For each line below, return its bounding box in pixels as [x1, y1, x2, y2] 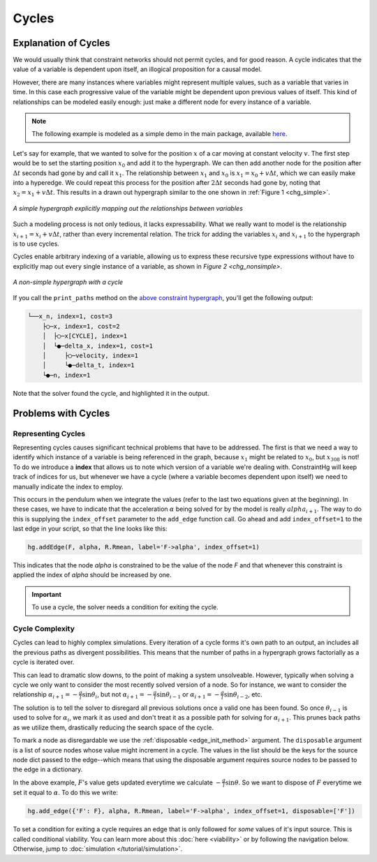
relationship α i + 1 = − [13, 690, 78, 701]
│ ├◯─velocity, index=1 [42, 352, 139, 359]
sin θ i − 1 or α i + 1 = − [156, 690, 220, 701]
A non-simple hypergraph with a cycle [13, 278, 124, 286]
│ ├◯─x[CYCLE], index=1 [42, 332, 128, 340]
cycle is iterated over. [13, 658, 75, 667]
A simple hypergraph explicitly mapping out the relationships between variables [13, 204, 244, 212]
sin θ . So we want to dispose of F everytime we [225, 778, 362, 787]
